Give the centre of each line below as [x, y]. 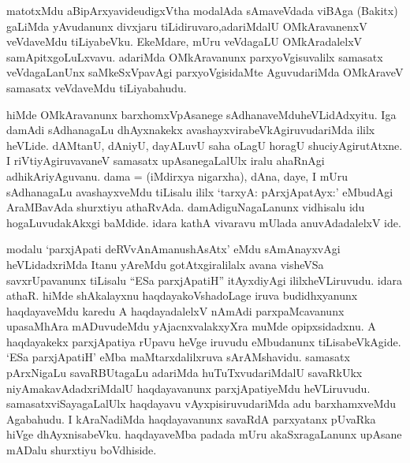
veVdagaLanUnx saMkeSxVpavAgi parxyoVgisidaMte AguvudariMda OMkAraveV [205, 72]
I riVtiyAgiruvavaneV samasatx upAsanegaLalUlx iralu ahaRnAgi [166, 161]
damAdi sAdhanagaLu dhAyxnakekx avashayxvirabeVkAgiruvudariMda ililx [191, 130]
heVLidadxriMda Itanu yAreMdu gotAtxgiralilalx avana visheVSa [165, 264]
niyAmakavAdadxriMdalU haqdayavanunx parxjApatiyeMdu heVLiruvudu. [188, 388]
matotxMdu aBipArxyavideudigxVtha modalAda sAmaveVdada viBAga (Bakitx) [202, 10]
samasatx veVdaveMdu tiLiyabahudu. [97, 87]
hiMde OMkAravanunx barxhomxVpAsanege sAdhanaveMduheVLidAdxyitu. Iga [201, 114]
